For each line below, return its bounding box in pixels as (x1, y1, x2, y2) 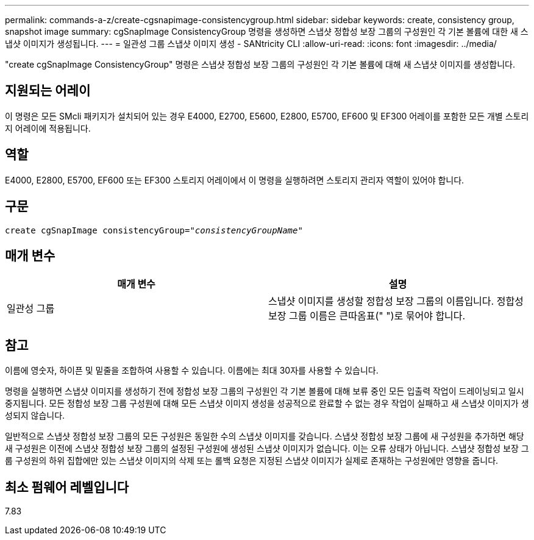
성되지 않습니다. (5, 410, 65, 421)
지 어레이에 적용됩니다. (5, 123, 91, 133)
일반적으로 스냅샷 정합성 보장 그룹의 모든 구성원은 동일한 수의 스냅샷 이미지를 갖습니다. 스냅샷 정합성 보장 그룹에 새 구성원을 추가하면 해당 (5, 431, 524, 442)
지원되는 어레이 (5, 83, 91, 99)
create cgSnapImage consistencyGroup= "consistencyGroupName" (5, 225, 303, 235)
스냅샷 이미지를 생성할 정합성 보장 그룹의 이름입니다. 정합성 (268, 295, 524, 308)
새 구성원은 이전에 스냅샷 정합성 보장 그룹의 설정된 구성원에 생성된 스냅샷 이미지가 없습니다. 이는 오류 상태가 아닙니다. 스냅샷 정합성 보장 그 (5, 443, 529, 454)
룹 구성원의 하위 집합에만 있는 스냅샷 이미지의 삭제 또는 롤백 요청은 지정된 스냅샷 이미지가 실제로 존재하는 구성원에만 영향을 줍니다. (5, 455, 499, 466)
